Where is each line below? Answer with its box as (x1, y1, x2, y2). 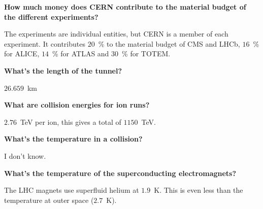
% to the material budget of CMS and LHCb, (98, 38, 240, 49)
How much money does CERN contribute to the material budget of (4, 2, 246, 12)
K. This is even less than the (154, 185, 243, 195)
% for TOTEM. (122, 48, 171, 59)
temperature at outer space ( (4, 194, 94, 205)
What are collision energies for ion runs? (4, 99, 150, 110)
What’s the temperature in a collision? (4, 133, 143, 144)
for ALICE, (4, 48, 40, 59)
